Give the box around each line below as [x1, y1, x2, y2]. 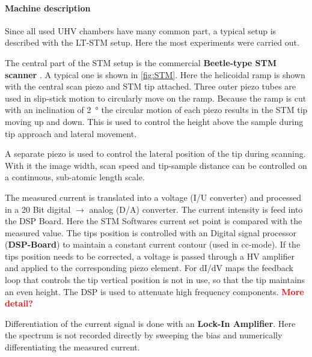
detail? [5, 297, 33, 310]
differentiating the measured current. [5, 341, 140, 353]
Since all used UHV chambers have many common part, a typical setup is [5, 24, 277, 37]
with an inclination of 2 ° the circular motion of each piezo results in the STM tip [5, 103, 308, 116]
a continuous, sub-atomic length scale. [5, 171, 145, 183]
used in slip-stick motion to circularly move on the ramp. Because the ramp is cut [5, 91, 307, 104]
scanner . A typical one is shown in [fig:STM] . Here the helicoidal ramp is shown [5, 68, 305, 81]
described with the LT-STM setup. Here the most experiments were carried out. [5, 36, 299, 49]
